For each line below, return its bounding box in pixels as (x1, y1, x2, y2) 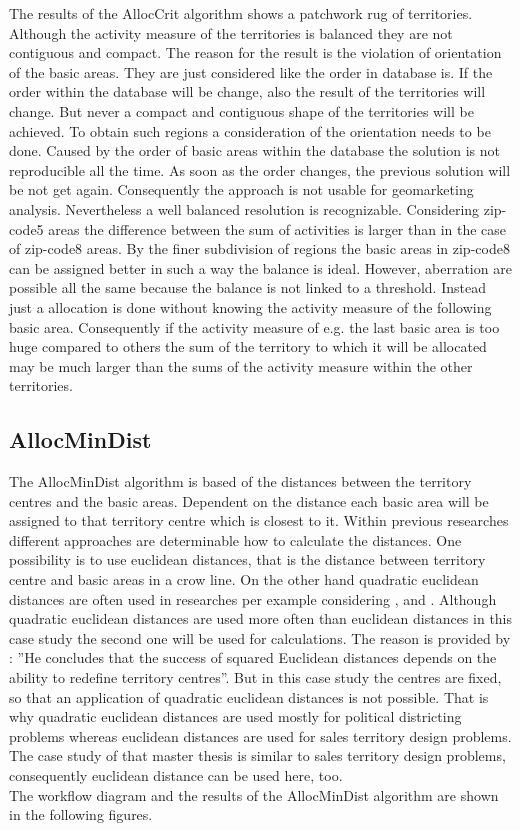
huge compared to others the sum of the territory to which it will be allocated (9, 336, 487, 357)
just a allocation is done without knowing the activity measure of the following (9, 296, 492, 317)
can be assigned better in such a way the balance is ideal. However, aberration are (9, 257, 512, 278)
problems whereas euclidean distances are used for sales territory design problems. (9, 725, 512, 746)
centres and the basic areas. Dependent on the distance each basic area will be (9, 490, 489, 511)
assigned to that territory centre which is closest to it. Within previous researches (9, 510, 509, 531)
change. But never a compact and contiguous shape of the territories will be (9, 100, 474, 121)
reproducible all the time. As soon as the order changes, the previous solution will (9, 159, 511, 180)
